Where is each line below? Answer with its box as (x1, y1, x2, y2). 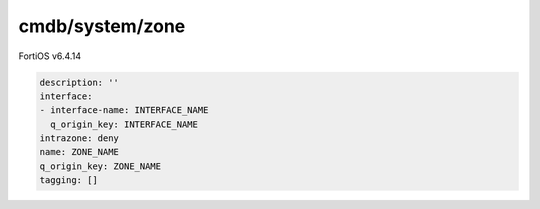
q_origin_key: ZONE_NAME (39, 160, 162, 172)
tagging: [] (39, 175, 99, 186)
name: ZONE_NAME (39, 146, 120, 158)
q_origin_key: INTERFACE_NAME (50, 118, 199, 130)
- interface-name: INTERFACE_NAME (39, 105, 209, 116)
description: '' (39, 76, 120, 88)
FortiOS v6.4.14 (18, 50, 82, 62)
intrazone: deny (39, 133, 120, 144)
